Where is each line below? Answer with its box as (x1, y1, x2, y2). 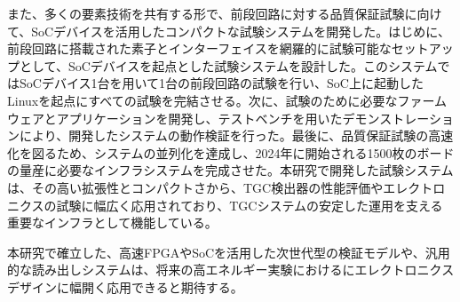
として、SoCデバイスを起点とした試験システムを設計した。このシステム (19, 56, 438, 75)
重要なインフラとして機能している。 (7, 213, 218, 232)
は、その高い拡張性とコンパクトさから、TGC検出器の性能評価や (7, 178, 384, 196)
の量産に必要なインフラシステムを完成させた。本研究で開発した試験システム (7, 161, 454, 179)
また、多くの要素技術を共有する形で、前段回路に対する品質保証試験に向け (7, 4, 442, 22)
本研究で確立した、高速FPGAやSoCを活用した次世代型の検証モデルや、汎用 (7, 242, 450, 261)
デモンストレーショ (342, 108, 454, 127)
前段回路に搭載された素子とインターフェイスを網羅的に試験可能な (7, 39, 392, 58)
